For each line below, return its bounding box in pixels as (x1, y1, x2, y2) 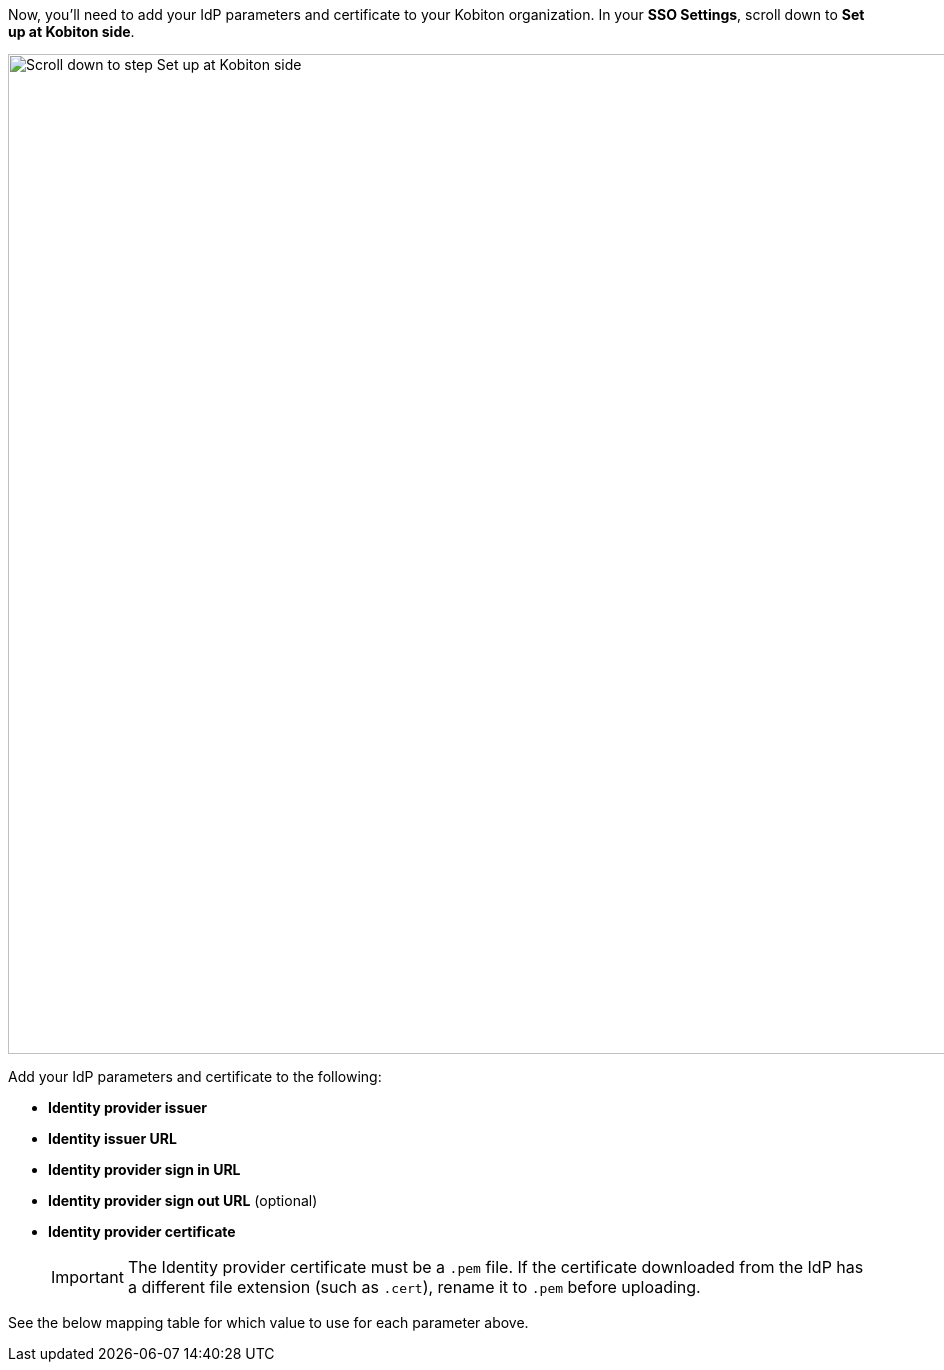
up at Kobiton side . (8, 23, 135, 40)
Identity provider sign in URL (48, 1161, 241, 1178)
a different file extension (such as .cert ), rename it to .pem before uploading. (127, 1277, 701, 1297)
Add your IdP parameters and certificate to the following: (8, 1068, 382, 1085)
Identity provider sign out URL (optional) (48, 1192, 318, 1209)
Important (51, 1267, 124, 1287)
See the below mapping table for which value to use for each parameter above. (8, 1314, 529, 1331)
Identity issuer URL (48, 1130, 177, 1147)
